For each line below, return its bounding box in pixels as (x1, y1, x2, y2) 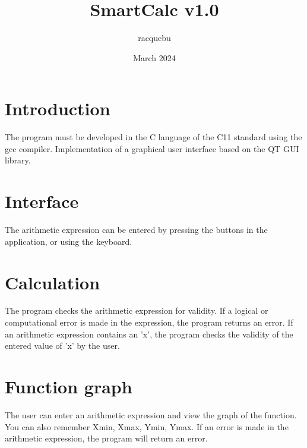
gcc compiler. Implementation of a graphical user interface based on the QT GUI (5, 142, 299, 154)
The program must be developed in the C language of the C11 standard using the (5, 131, 302, 143)
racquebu (138, 31, 171, 44)
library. (5, 154, 31, 166)
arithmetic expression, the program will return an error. (5, 432, 208, 444)
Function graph (5, 374, 132, 399)
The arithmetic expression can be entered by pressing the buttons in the (5, 223, 268, 236)
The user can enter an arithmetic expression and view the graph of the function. (5, 408, 297, 421)
